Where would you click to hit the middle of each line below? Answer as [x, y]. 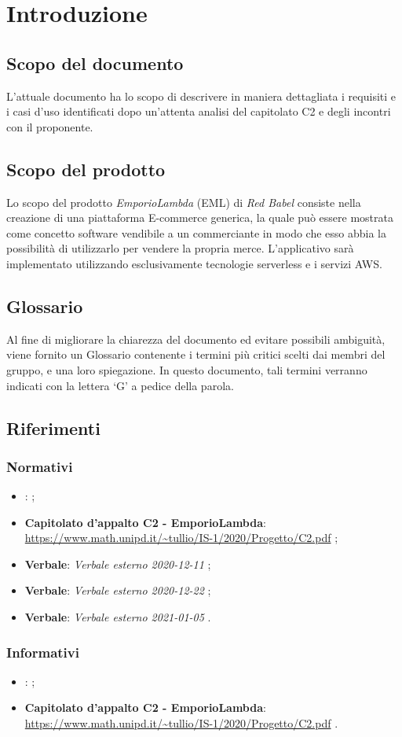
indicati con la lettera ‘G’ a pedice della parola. [120, 385]
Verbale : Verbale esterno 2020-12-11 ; [118, 564]
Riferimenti [53, 427]
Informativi [43, 652]
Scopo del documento [95, 63]
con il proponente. [50, 126]
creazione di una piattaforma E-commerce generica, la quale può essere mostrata [200, 217]
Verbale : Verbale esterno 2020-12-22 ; [118, 590]
